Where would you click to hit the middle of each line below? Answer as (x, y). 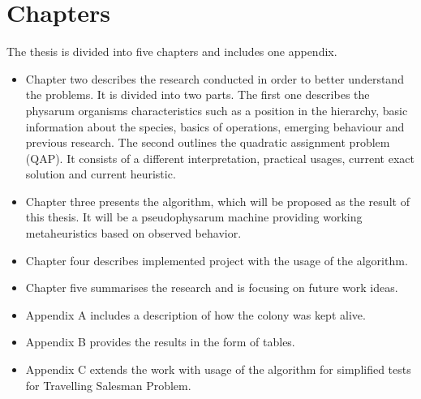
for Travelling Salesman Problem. (108, 385)
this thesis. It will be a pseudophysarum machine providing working (194, 217)
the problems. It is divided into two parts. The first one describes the (198, 94)
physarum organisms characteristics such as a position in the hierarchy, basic (217, 110)
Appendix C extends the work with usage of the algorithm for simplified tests (218, 369)
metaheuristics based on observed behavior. (133, 233)
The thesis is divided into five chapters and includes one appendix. (172, 51)
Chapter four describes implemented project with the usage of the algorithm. (217, 260)
